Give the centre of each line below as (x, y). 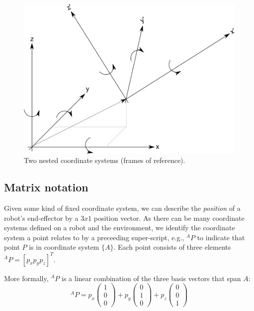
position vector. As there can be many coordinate (169, 218)
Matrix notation (46, 187)
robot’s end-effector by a (41, 218)
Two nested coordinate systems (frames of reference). (105, 160)
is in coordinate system (64, 247)
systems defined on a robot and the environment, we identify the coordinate (120, 228)
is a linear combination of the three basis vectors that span (151, 278)
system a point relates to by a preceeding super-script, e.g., (94, 237)
